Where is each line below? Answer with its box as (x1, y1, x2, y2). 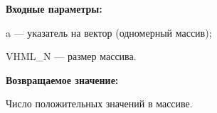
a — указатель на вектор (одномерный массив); (6, 25, 212, 40)
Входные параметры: (6, 1, 102, 16)
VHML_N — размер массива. (6, 49, 137, 64)
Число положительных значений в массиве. (6, 96, 193, 111)
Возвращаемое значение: (6, 72, 119, 87)
